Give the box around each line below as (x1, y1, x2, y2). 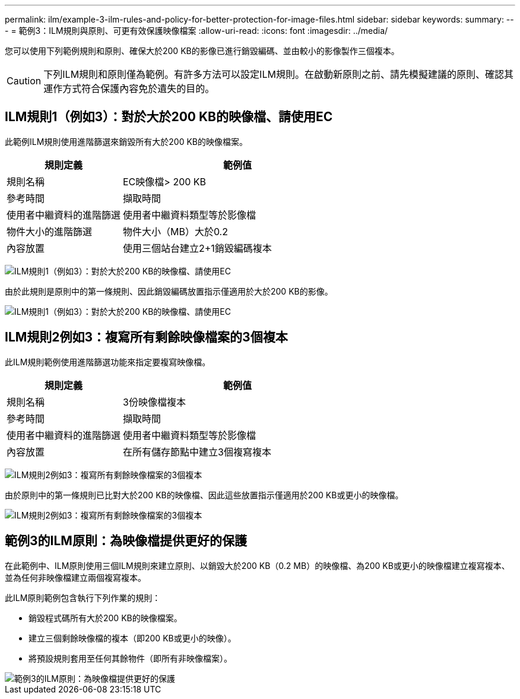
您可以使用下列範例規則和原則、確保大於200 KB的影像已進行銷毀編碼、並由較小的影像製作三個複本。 (5, 46, 399, 56)
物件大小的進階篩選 (7, 225, 93, 238)
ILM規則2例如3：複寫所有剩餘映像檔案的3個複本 (5, 330, 288, 345)
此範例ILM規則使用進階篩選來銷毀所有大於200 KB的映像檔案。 (5, 136, 248, 147)
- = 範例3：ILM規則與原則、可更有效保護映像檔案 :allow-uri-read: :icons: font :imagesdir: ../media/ (5, 26, 388, 36)
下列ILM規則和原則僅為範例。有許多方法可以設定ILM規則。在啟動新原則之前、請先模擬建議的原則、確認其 (43, 68, 513, 80)
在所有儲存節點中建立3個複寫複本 (123, 445, 271, 458)
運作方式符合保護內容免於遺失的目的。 (43, 83, 215, 94)
